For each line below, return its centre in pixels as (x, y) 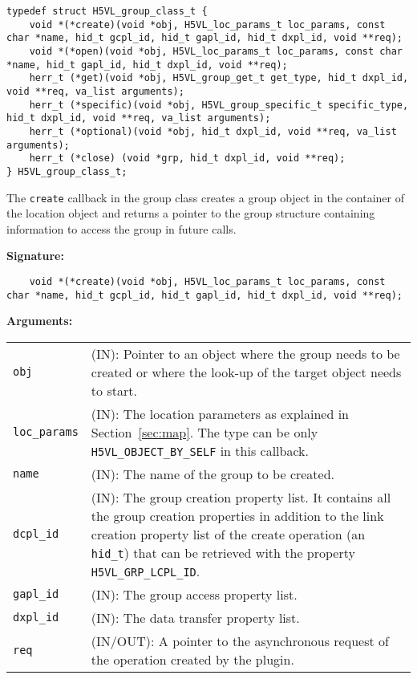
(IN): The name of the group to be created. (213, 474)
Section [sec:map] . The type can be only (204, 432)
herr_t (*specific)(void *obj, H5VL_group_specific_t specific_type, (219, 105)
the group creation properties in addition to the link (237, 515)
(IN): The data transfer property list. (195, 617)
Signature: (35, 256)
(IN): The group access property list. (194, 594)
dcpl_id (36, 534)
